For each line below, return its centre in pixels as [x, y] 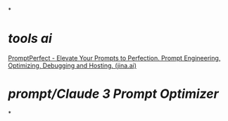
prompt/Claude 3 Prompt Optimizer [113, 94]
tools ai [30, 39]
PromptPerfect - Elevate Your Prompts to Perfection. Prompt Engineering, [114, 58]
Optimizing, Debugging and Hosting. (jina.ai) [72, 65]
